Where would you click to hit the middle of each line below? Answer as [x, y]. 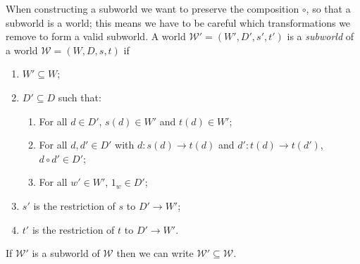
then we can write [155, 253]
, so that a [328, 8]
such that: [80, 97]
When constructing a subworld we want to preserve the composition [153, 8]
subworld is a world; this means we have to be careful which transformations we [178, 22]
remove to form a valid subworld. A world [96, 36]
